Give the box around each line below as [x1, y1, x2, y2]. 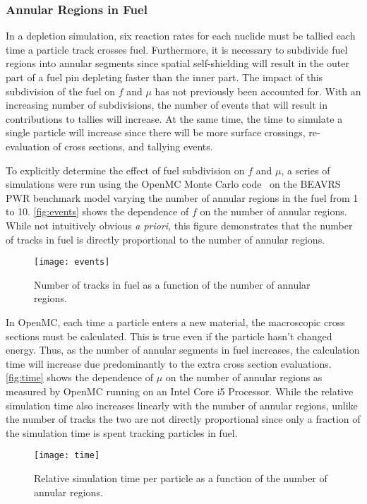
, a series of [281, 162, 330, 177]
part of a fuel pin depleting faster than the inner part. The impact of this [6, 70, 323, 84]
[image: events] [34, 257, 110, 268]
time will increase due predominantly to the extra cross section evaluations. [6, 356, 332, 371]
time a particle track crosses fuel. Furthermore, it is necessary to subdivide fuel [6, 42, 348, 56]
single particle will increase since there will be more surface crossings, [6, 125, 306, 140]
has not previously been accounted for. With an [155, 83, 361, 98]
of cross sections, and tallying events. [53, 138, 213, 153]
